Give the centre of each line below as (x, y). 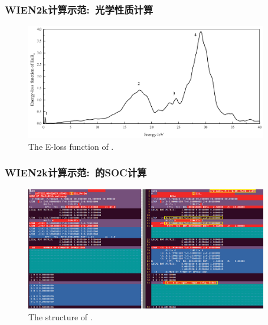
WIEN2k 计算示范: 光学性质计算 (79, 9)
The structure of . (61, 317)
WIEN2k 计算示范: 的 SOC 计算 (76, 173)
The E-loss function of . (71, 146)
